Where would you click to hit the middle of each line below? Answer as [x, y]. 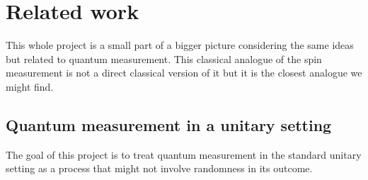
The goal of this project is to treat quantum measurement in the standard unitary [184, 154]
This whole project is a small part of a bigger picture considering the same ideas [180, 45]
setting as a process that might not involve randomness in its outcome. [159, 168]
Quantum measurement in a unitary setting [169, 124]
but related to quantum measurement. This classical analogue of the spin [164, 58]
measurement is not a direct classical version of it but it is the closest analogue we [184, 73]
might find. [30, 86]
